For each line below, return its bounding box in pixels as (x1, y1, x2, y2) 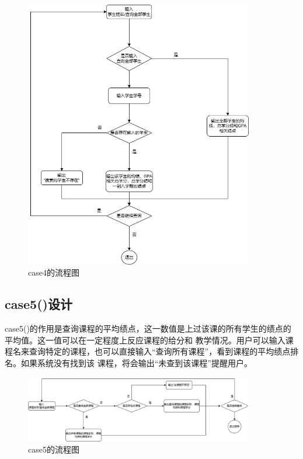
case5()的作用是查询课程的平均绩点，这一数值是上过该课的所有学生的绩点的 (5, 322, 291, 335)
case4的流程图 (28, 266, 79, 279)
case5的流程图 (28, 443, 79, 455)
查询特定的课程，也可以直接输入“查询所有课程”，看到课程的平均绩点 (29, 345, 291, 357)
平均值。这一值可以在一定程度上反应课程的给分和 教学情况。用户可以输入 (5, 333, 285, 346)
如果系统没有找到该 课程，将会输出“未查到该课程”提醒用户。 (20, 357, 252, 369)
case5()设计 (5, 295, 72, 313)
